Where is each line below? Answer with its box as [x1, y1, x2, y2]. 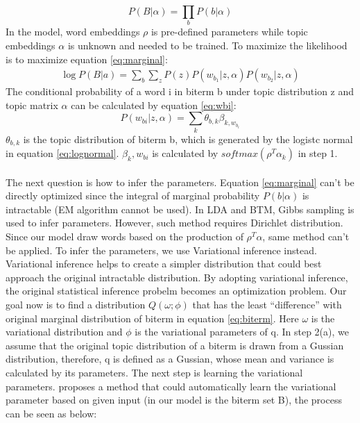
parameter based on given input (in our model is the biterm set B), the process [6, 392, 342, 407]
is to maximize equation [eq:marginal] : [6, 51, 168, 66]
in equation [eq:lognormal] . [6, 146, 119, 160]
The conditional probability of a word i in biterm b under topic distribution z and [6, 84, 354, 99]
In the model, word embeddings [6, 24, 140, 39]
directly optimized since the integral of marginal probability [6, 188, 260, 203]
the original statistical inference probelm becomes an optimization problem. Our [6, 283, 347, 298]
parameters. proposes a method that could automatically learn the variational [6, 379, 336, 393]
